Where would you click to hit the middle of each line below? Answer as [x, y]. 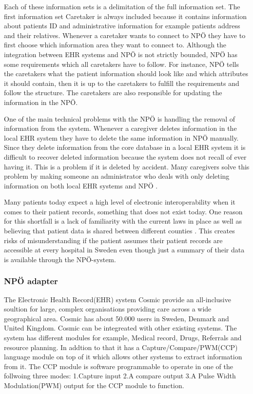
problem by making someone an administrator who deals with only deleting [117, 176]
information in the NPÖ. [41, 102]
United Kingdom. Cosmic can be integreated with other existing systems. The [120, 328]
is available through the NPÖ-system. [60, 259]
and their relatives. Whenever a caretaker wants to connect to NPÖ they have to [125, 35]
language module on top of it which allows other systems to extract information [123, 357]
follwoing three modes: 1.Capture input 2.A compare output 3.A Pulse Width [120, 376]
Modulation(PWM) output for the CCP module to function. [94, 385]
